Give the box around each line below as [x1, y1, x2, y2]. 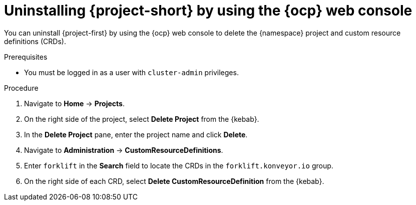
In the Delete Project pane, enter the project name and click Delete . [24, 130, 248, 139]
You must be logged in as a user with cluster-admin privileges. [24, 68, 239, 77]
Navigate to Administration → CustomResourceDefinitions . [24, 145, 223, 154]
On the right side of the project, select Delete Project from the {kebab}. [24, 114, 259, 123]
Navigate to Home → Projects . [24, 99, 125, 108]
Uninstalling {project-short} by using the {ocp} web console [4, 2, 412, 19]
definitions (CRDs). [4, 37, 66, 46]
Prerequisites [4, 52, 48, 61]
